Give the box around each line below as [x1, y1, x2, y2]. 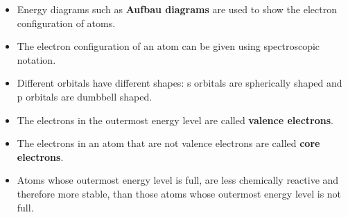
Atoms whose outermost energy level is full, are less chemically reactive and [17, 173, 339, 187]
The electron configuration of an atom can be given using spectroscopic [17, 39, 320, 53]
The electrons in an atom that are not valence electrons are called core [17, 136, 320, 150]
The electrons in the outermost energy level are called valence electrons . [17, 112, 333, 127]
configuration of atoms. [17, 15, 116, 30]
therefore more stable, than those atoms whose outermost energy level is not [17, 186, 342, 200]
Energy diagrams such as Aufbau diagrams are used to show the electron [17, 2, 337, 16]
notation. [17, 52, 56, 67]
